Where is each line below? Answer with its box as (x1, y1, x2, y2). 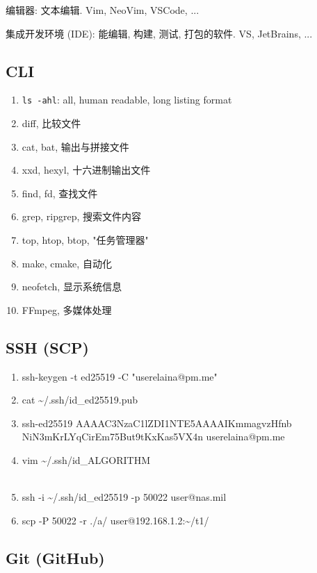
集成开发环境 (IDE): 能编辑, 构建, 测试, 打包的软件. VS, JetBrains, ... (6, 26, 313, 40)
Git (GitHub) (6, 547, 105, 568)
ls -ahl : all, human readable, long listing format (22, 92, 232, 107)
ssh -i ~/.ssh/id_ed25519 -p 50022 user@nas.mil (22, 490, 227, 504)
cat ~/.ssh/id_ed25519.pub (22, 392, 138, 407)
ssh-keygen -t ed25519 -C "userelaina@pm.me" (22, 369, 218, 383)
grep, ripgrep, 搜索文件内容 (22, 209, 142, 224)
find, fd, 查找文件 (22, 185, 98, 200)
